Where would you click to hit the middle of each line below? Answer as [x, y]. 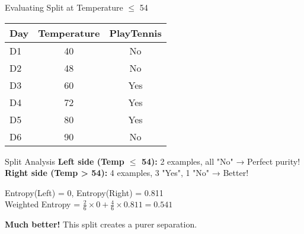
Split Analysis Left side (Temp [65, 161]
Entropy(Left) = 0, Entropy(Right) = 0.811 [84, 192]
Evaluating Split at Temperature [64, 7]
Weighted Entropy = [43, 204]
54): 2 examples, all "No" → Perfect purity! [221, 161]
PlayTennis [135, 33]
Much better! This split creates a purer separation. [101, 224]
